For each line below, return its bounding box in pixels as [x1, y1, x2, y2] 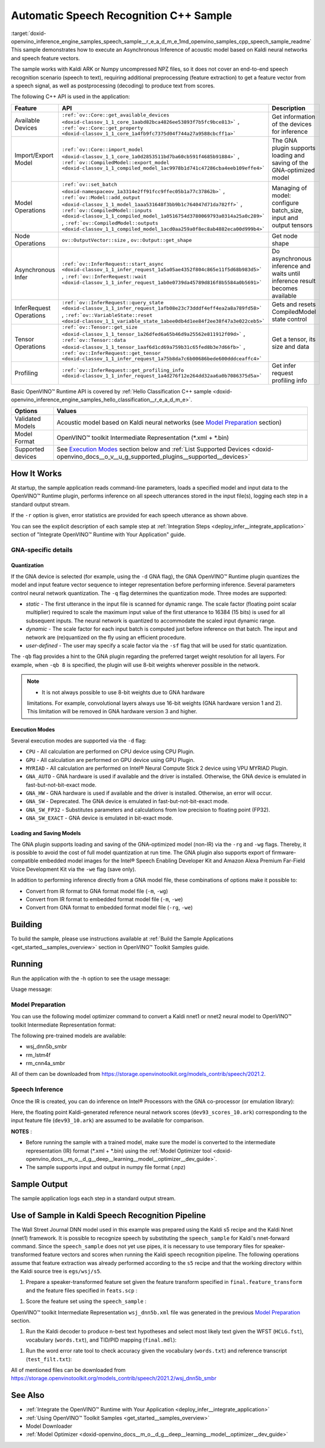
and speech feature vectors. [11, 54, 80, 62]
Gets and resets [272, 300, 316, 309]
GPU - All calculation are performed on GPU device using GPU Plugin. [26, 756, 195, 763]
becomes [272, 284, 298, 292]
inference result [272, 276, 316, 285]
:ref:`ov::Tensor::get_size [62, 324, 138, 330]
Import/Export [14, 151, 53, 159]
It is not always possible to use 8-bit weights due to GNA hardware [42, 688, 205, 695]
